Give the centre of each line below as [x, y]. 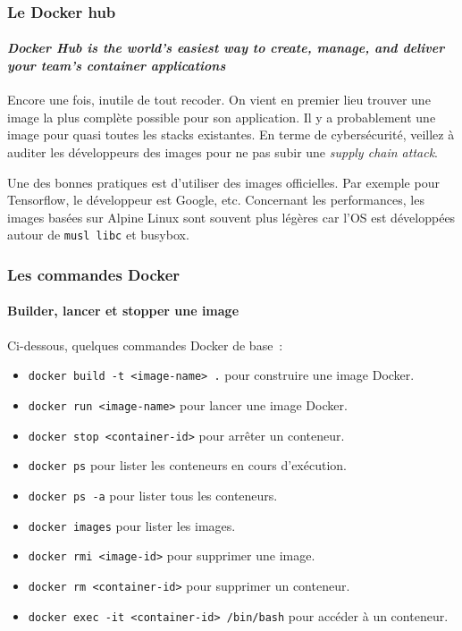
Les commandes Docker [94, 274]
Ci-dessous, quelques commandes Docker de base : [145, 345]
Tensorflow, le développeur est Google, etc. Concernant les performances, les [216, 200]
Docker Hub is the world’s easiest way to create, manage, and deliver [226, 48]
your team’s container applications [117, 66]
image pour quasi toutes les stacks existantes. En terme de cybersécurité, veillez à [231, 135]
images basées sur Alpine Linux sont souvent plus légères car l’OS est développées [231, 217]
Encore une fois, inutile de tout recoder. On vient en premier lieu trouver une [219, 100]
